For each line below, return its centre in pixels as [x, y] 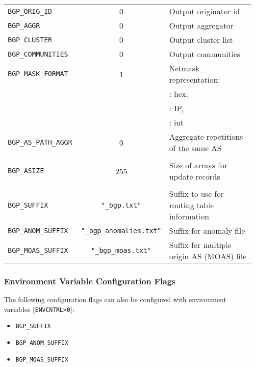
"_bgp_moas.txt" [121, 250]
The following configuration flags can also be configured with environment [115, 299]
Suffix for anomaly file [207, 230]
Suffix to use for [197, 194]
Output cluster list [201, 40]
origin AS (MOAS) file [208, 256]
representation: [195, 79]
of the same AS [195, 148]
